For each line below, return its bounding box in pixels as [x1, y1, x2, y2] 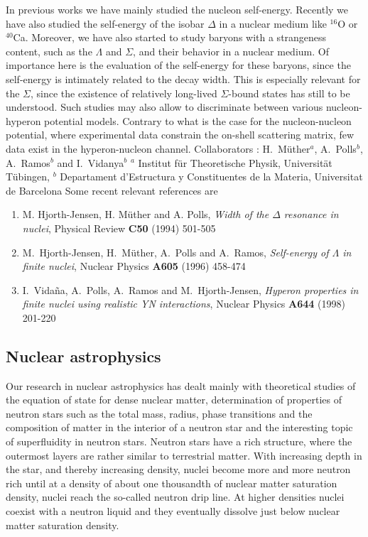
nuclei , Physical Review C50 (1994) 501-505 [22, 220, 216, 235]
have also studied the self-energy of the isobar [6, 16, 205, 31]
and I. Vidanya [57, 155, 124, 170]
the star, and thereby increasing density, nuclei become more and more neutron [6, 462, 351, 477]
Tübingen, [6, 169, 50, 184]
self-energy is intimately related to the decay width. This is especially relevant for [6, 71, 361, 86]
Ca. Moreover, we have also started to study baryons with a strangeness [13, 30, 327, 45]
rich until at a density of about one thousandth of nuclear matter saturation [6, 475, 337, 490]
